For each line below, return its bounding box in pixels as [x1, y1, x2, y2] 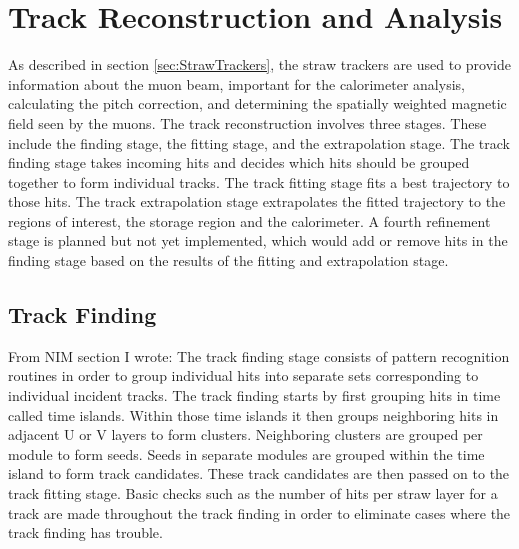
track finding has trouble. [8, 522, 163, 543]
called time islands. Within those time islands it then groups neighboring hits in [8, 404, 499, 425]
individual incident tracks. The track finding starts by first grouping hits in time [8, 385, 501, 406]
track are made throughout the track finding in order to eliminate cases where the [8, 502, 511, 523]
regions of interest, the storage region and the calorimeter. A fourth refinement [8, 210, 491, 231]
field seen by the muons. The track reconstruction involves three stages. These [8, 112, 487, 133]
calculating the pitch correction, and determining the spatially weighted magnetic [8, 93, 507, 114]
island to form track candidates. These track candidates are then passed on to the [8, 463, 510, 484]
